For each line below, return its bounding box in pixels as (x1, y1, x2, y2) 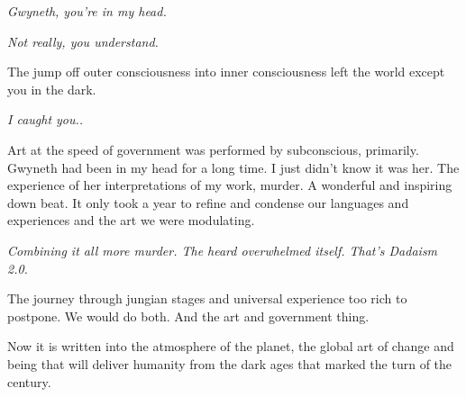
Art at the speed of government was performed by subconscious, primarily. (7, 140, 419, 158)
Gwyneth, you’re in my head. (7, 2, 167, 20)
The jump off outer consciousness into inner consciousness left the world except (7, 62, 445, 81)
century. (7, 372, 51, 391)
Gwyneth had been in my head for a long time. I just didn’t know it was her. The (7, 158, 460, 176)
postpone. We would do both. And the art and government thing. (7, 306, 370, 325)
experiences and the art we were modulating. (7, 211, 255, 230)
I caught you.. (7, 110, 84, 129)
